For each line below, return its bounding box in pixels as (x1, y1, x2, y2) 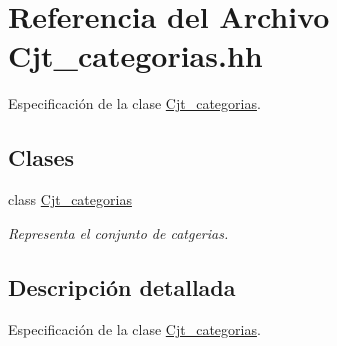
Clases (8, 142, 75, 173)
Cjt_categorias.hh (8, 35, 263, 76)
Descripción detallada (8, 271, 236, 302)
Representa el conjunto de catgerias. (8, 222, 229, 243)
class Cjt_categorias (8, 189, 132, 210)
